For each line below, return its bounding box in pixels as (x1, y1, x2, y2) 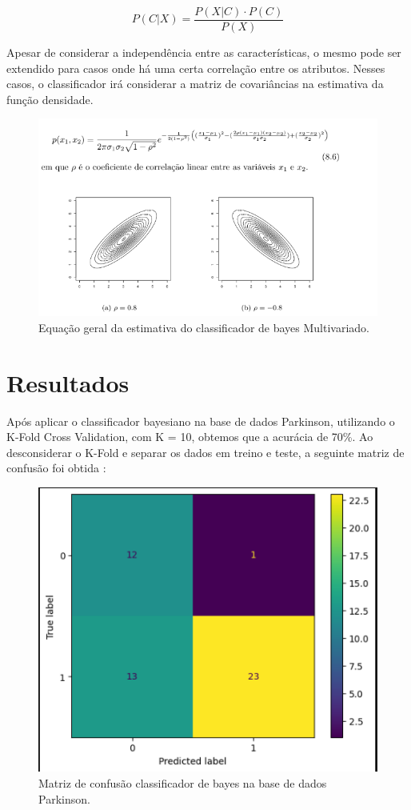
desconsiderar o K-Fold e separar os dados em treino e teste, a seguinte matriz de (6, 443, 405, 460)
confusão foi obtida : (6, 459, 106, 476)
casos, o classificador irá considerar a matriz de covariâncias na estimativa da (6, 75, 384, 92)
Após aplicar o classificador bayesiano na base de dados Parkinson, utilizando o (6, 412, 395, 429)
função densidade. (6, 90, 94, 107)
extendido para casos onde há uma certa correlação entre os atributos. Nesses (6, 59, 385, 76)
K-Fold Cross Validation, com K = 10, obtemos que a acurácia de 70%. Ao (6, 428, 373, 445)
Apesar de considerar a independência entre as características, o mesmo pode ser (6, 44, 401, 61)
